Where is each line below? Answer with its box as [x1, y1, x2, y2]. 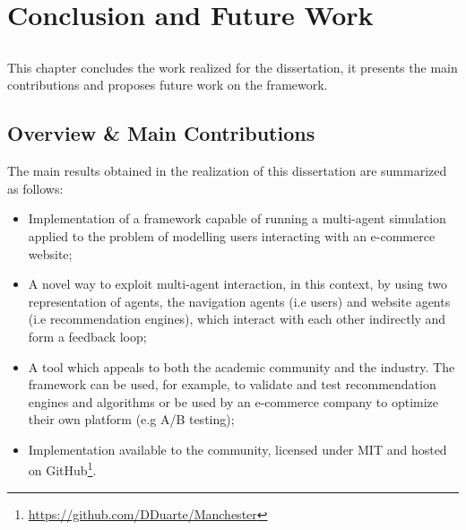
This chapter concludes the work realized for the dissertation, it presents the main [7, 57, 458, 76]
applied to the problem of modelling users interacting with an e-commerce [28, 226, 436, 245]
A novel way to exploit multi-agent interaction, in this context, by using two [28, 274, 448, 293]
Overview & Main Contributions [7, 119, 315, 147]
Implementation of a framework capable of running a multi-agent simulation [28, 209, 446, 228]
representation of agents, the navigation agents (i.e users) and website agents [28, 291, 451, 310]
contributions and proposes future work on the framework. [7, 75, 328, 94]
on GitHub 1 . [28, 458, 97, 480]
